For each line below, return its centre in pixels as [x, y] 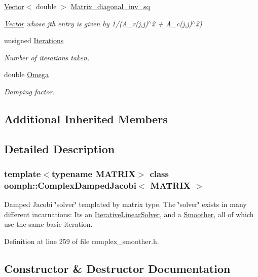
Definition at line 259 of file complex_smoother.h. [82, 241]
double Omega [26, 74]
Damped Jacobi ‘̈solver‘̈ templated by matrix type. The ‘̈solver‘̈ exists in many [125, 204]
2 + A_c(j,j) [172, 23]
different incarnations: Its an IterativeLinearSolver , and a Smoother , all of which [129, 214]
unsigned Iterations [34, 40]
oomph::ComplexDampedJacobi [70, 185]
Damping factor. [29, 91]
